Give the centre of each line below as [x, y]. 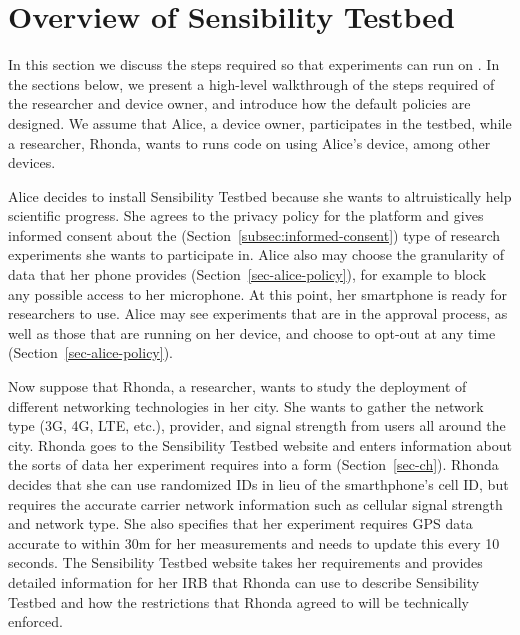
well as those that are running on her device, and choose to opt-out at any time [252, 332]
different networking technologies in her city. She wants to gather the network [246, 405]
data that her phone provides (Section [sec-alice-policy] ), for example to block [247, 274]
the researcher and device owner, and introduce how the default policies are [239, 103]
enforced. [35, 621]
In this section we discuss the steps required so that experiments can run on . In [254, 64]
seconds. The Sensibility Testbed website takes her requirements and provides [245, 562]
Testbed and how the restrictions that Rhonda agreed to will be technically [238, 601]
